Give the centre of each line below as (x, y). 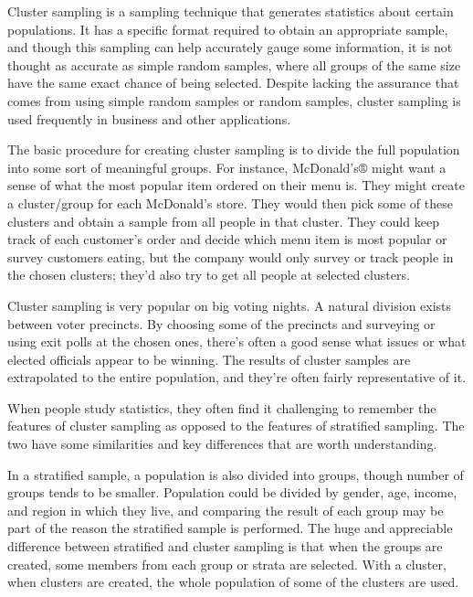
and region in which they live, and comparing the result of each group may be (226, 510)
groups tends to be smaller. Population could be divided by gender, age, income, (232, 492)
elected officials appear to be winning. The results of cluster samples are (209, 359)
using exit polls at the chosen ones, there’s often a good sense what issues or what (237, 341)
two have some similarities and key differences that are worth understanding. (222, 444)
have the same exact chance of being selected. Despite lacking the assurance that (233, 83)
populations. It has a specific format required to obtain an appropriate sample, (228, 29)
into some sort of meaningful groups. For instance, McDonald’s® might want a (227, 167)
